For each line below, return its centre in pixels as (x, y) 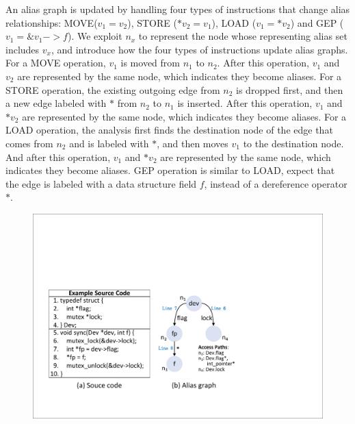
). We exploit (95, 36)
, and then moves (193, 143)
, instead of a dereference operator (276, 183)
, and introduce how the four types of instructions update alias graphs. (199, 49)
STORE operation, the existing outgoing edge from (113, 89)
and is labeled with (109, 143)
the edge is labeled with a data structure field (101, 183)
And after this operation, (58, 157)
